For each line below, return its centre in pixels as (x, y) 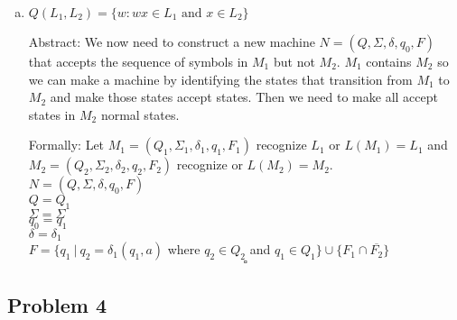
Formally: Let (66, 145)
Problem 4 (57, 304)
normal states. (140, 114)
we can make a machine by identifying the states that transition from (220, 79)
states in (52, 114)
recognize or (210, 165)
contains (389, 61)
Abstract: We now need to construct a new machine (172, 41)
